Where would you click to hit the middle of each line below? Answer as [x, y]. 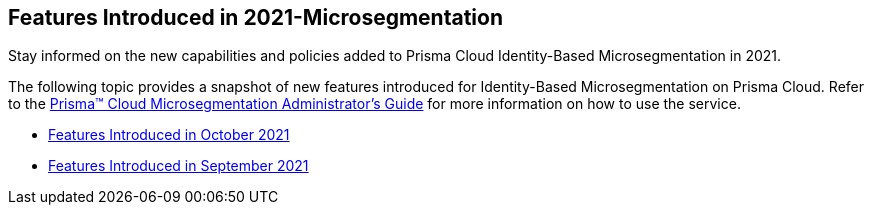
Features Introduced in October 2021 [169, 135]
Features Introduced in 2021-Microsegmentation [256, 17]
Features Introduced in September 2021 [178, 166]
